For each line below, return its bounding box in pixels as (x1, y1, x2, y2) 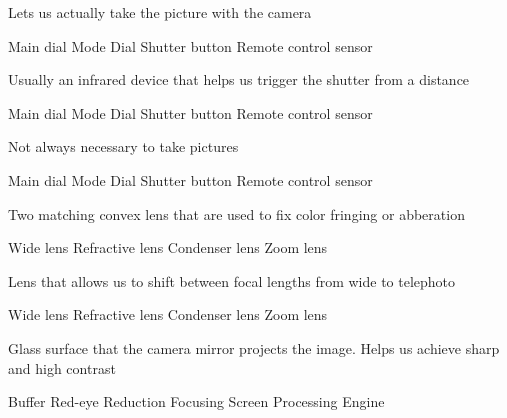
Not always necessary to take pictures (8, 136, 239, 157)
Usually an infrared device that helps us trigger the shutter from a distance (8, 69, 470, 90)
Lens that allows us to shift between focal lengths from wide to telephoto (8, 270, 456, 291)
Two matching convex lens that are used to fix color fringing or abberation (8, 203, 465, 224)
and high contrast (8, 357, 116, 378)
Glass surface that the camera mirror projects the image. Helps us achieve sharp (8, 337, 500, 358)
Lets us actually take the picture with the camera (8, 2, 312, 22)
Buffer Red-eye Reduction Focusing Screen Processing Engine (8, 391, 385, 412)
